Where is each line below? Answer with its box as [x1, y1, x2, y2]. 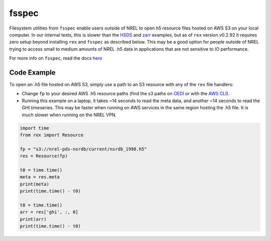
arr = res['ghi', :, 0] [20, 209, 79, 215]
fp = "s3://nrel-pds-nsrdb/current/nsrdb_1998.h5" [20, 146, 148, 152]
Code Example [9, 68, 56, 77]
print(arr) [20, 216, 47, 222]
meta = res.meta [20, 174, 60, 180]
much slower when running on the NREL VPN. [22, 112, 117, 118]
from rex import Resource [20, 132, 84, 138]
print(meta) [20, 181, 50, 187]
